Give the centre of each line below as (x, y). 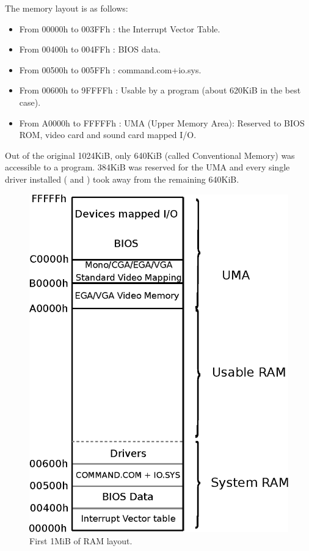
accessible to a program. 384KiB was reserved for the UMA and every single (147, 167)
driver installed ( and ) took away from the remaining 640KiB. (122, 179)
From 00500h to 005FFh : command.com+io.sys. (110, 69)
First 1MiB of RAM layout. (81, 540)
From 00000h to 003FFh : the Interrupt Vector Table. (120, 28)
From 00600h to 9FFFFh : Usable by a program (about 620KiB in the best (160, 90)
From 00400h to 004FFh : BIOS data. (90, 49)
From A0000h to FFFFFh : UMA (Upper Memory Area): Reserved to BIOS (162, 122)
